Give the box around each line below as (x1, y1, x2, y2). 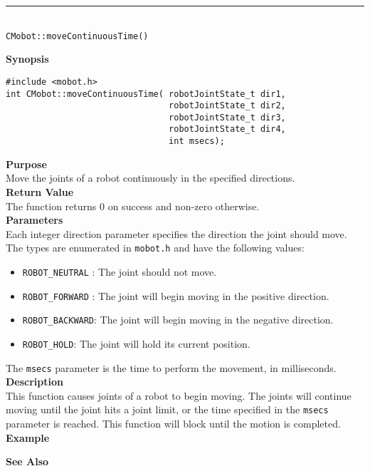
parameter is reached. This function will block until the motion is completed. (6, 416, 341, 431)
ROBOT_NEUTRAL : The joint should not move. (22, 264, 217, 279)
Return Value (6, 184, 74, 199)
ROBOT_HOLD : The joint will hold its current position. (22, 336, 250, 351)
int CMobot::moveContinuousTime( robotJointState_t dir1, (6, 88, 286, 99)
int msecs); (169, 136, 225, 147)
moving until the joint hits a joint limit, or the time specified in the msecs (6, 402, 329, 417)
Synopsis (6, 51, 49, 66)
